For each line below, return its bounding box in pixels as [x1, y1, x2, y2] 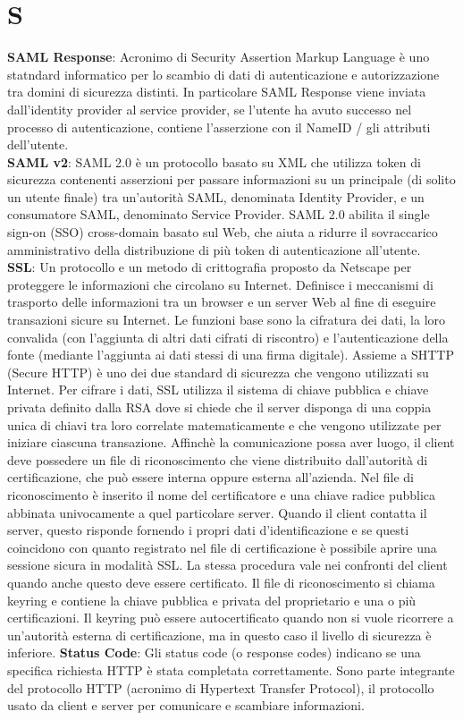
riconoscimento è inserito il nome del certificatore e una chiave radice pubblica [7, 485, 436, 504]
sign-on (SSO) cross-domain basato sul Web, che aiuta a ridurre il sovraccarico [7, 223, 438, 241]
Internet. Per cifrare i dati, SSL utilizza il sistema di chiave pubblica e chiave [7, 380, 429, 399]
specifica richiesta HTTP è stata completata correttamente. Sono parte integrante [7, 660, 455, 679]
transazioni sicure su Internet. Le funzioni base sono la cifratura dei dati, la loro [7, 310, 446, 329]
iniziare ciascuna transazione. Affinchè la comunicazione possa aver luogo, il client [7, 433, 455, 452]
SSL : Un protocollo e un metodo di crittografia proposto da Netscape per [7, 258, 412, 276]
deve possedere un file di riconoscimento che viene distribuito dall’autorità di [7, 450, 428, 469]
